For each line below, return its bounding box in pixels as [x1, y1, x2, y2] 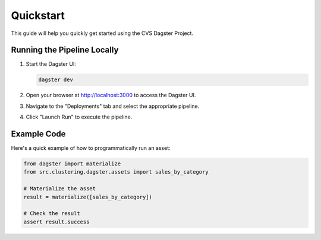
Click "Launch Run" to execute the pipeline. [26, 113, 133, 121]
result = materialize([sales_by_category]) [23, 193, 153, 200]
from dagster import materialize [23, 161, 121, 167]
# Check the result [23, 210, 80, 217]
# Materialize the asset [23, 185, 96, 192]
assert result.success [23, 218, 90, 225]
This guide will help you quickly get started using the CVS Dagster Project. [11, 30, 193, 37]
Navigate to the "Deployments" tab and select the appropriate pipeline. [26, 103, 200, 110]
